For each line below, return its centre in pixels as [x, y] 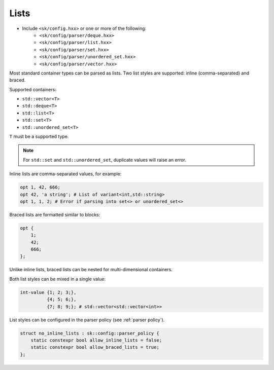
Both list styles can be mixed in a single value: [58, 279]
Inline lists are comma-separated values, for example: [65, 174]
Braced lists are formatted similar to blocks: [55, 214]
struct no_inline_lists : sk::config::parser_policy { [90, 333]
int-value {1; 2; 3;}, [48, 292]
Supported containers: [33, 89]
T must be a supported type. [39, 136]
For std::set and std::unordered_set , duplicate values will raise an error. [105, 160]
